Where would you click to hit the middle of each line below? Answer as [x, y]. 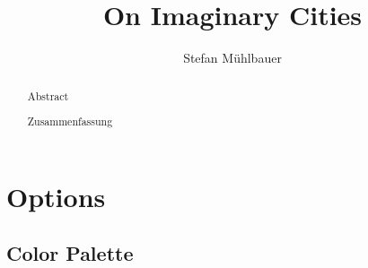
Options [56, 196]
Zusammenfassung [70, 121]
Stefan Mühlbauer [232, 58]
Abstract [48, 95]
